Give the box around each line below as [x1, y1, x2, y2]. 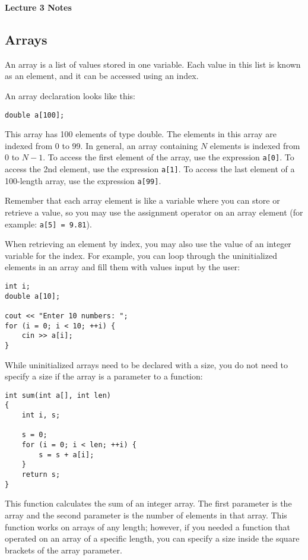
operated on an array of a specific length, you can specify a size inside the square [5, 532, 300, 545]
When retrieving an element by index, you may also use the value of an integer [5, 238, 291, 250]
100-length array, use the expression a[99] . [5, 174, 161, 186]
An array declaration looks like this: [5, 89, 136, 102]
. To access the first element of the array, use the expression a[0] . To [43, 151, 294, 163]
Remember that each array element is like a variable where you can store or [5, 194, 280, 207]
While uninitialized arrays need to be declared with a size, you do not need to [5, 358, 288, 371]
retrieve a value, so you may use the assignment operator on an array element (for [5, 205, 303, 218]
